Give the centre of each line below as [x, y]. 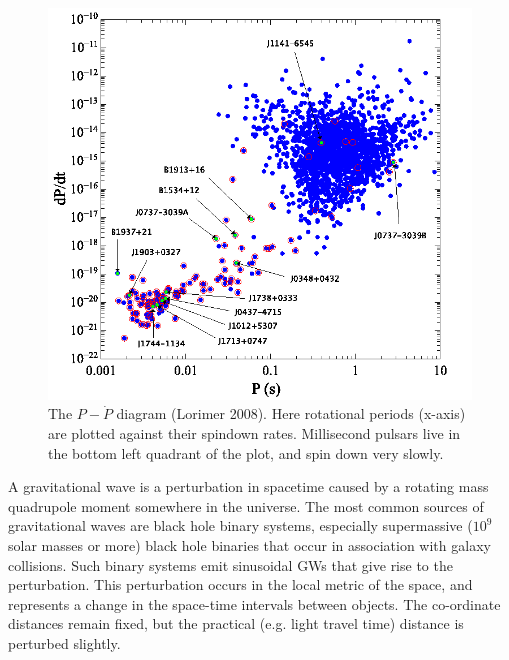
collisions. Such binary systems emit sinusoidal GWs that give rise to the [230, 564]
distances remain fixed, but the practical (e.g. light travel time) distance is [236, 623]
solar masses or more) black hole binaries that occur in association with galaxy [249, 544]
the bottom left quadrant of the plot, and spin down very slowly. [246, 452]
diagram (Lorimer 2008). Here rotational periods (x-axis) [291, 413]
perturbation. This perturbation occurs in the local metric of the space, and [240, 584]
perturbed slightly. [64, 642]
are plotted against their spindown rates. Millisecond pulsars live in [254, 432]
